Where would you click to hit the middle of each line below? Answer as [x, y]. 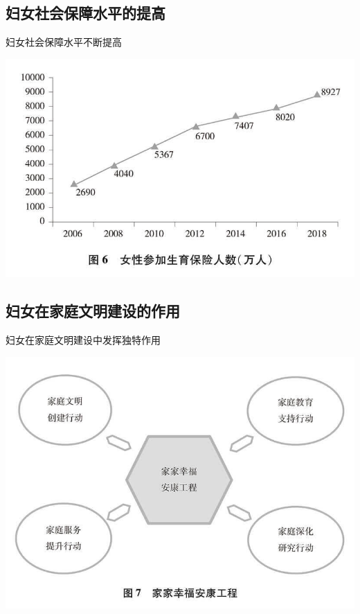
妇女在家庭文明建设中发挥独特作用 [83, 340]
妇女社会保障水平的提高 [85, 13]
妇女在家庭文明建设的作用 [93, 311]
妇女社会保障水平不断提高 [64, 42]
